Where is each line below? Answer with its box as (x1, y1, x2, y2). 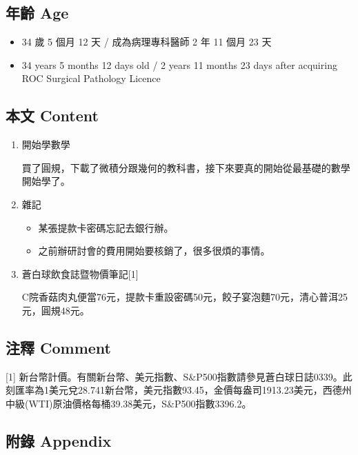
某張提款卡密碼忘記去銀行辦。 (38, 220, 174, 234)
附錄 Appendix (6, 429, 112, 451)
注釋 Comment (6, 336, 112, 358)
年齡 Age (6, 2, 69, 23)
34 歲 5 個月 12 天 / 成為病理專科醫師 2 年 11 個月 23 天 (21, 34, 272, 49)
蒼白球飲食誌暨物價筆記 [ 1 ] (21, 266, 139, 281)
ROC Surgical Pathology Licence (21, 71, 161, 85)
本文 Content (6, 105, 99, 126)
